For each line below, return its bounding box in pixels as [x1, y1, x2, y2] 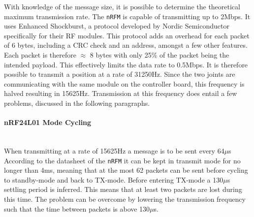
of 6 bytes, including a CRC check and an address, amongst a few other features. [4, 40, 248, 50]
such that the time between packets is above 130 [4, 203, 150, 214]
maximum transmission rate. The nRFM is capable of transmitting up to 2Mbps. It [4, 11, 251, 21]
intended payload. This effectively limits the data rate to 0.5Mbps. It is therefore [4, 59, 248, 69]
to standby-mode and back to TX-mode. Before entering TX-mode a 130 [4, 174, 223, 185]
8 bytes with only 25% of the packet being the [90, 50, 229, 60]
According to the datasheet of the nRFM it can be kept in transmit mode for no [4, 155, 241, 165]
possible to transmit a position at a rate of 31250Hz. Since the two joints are [4, 69, 235, 79]
